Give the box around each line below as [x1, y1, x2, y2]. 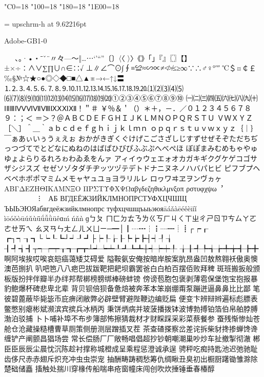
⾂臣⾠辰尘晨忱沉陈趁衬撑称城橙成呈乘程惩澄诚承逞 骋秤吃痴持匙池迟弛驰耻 [4, 343, 258, 353]
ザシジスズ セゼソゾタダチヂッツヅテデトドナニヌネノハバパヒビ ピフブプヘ [4, 163, 260, 173]
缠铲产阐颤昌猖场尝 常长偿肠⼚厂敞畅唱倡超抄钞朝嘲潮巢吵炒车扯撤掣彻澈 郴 [4, 333, 260, 344]
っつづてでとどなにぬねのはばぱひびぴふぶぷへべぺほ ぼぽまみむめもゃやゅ [4, 143, 258, 153]
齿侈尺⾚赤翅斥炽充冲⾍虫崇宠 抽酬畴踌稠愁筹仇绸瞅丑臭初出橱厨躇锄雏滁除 [4, 353, 258, 364]
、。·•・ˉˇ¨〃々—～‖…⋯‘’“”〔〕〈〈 [14, 52, 125, 63]
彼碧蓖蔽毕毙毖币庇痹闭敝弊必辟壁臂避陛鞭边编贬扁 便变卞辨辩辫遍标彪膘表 [4, 293, 258, 304]
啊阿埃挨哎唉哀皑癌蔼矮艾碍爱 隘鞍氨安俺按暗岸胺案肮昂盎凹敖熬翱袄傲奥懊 [4, 253, 258, 263]
